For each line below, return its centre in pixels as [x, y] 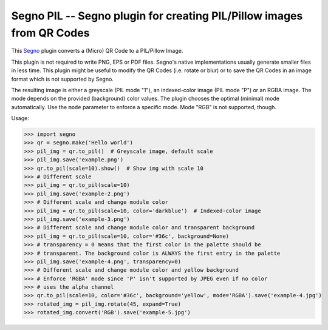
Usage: [20, 118]
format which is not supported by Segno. [62, 79]
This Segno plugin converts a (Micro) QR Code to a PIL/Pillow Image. [97, 51]
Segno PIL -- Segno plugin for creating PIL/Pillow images [157, 16]
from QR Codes [50, 33]
